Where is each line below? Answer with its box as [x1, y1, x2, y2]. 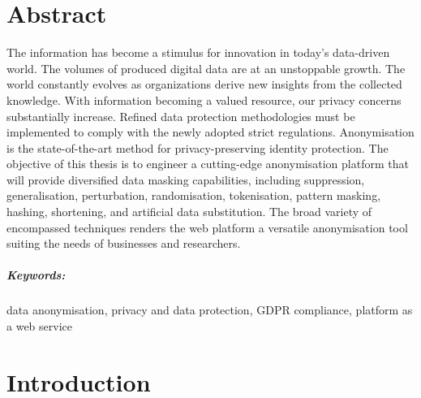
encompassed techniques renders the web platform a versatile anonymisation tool [6, 218, 408, 236]
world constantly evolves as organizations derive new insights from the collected [6, 76, 402, 93]
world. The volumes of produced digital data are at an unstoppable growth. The [6, 59, 406, 76]
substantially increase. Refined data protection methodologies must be [6, 107, 355, 124]
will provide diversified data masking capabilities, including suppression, [6, 171, 365, 188]
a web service [6, 318, 72, 334]
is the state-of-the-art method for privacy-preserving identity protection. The [6, 139, 389, 156]
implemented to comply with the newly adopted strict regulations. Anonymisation [6, 123, 415, 141]
